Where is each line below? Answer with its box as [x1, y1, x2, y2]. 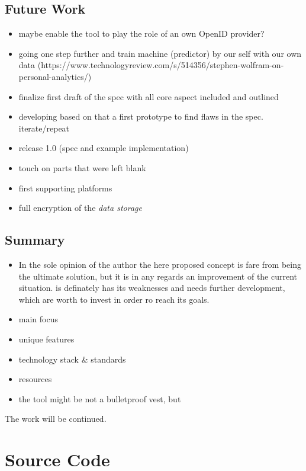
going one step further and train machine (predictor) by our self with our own [18, 47, 302, 59]
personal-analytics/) [18, 70, 92, 82]
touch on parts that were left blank [18, 161, 146, 174]
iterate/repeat [18, 121, 70, 134]
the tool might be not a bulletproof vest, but [18, 392, 181, 405]
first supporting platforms [18, 181, 112, 194]
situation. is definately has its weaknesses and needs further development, [18, 281, 285, 294]
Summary [5, 230, 65, 249]
